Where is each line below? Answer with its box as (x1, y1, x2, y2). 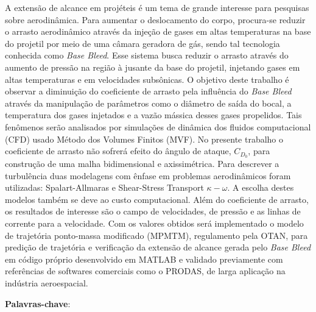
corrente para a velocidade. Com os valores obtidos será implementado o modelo (5, 216, 304, 229)
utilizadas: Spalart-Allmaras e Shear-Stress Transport (5, 181, 204, 194)
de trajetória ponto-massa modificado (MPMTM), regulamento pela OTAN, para (5, 229, 308, 241)
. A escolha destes (227, 181, 294, 194)
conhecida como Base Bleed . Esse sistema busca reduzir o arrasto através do (5, 49, 289, 62)
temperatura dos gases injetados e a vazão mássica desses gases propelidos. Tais (5, 108, 302, 121)
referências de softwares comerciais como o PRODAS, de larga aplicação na (5, 264, 286, 277)
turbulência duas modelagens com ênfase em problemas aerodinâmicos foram (5, 169, 291, 182)
